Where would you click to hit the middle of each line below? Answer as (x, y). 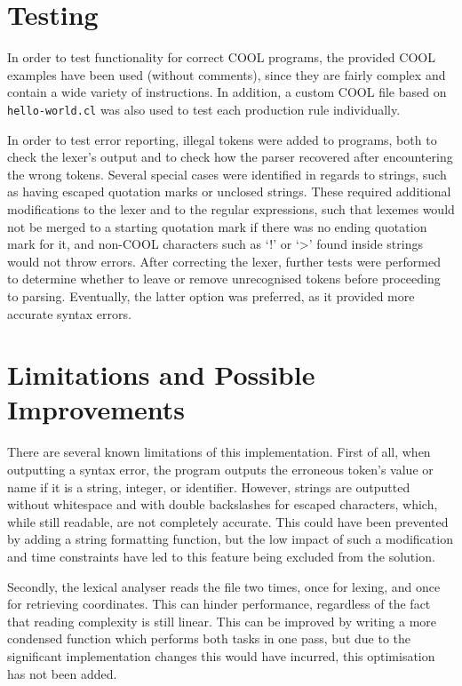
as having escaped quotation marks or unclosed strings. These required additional (229, 191)
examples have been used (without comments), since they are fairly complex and (227, 74)
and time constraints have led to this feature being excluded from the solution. (221, 556)
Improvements (96, 409)
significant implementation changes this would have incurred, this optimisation (221, 655)
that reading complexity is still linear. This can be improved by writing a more (222, 621)
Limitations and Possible (161, 375)
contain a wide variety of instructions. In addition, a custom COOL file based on (227, 92)
